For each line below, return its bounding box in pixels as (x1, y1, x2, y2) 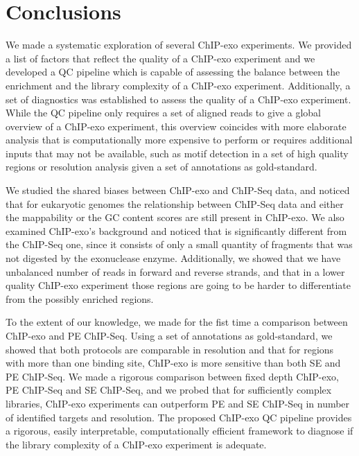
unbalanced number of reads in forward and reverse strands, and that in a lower (6, 264, 345, 279)
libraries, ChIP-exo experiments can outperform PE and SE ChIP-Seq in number (6, 396, 350, 410)
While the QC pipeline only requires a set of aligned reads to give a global (6, 105, 321, 120)
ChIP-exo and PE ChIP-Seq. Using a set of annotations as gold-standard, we (6, 328, 333, 342)
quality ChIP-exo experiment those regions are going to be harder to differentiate (6, 278, 351, 292)
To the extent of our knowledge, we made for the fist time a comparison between (6, 315, 348, 329)
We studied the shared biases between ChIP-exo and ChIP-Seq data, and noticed (6, 183, 350, 198)
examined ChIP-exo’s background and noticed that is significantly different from (6, 223, 347, 238)
